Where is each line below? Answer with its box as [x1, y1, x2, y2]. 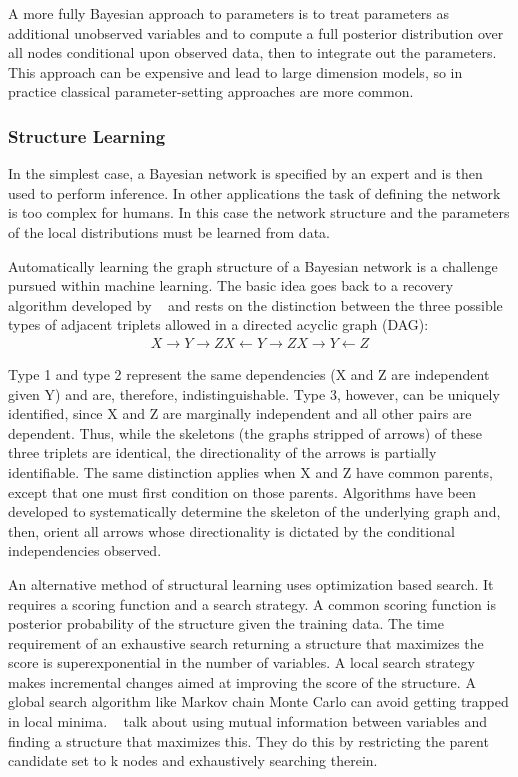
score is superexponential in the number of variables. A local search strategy [8, 652, 475, 673]
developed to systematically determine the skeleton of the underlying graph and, [8, 501, 501, 522]
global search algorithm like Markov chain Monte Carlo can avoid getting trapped [8, 691, 509, 712]
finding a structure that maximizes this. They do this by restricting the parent [8, 730, 489, 751]
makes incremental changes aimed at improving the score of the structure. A [8, 671, 476, 692]
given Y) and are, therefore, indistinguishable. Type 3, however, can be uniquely [8, 383, 500, 404]
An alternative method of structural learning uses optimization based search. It [8, 573, 494, 594]
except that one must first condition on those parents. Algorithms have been [8, 481, 476, 502]
